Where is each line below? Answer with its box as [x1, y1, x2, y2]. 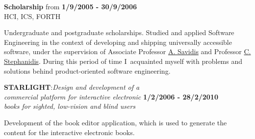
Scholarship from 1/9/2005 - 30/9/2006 [4, 1, 137, 11]
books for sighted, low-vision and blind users [4, 101, 136, 111]
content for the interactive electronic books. [4, 127, 135, 137]
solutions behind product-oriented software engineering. [4, 65, 171, 76]
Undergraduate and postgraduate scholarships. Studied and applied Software [4, 27, 234, 38]
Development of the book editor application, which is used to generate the [4, 117, 227, 127]
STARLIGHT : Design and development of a [4, 82, 140, 92]
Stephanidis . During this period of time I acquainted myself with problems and [4, 56, 243, 66]
